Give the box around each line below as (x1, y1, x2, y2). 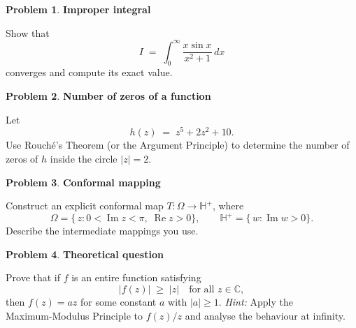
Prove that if (6, 270, 61, 285)
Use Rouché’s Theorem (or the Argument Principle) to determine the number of (6, 137, 350, 152)
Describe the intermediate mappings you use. (6, 223, 199, 238)
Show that (6, 25, 50, 40)
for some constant (80, 295, 157, 308)
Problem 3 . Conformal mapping (6, 174, 161, 189)
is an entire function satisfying (71, 270, 201, 285)
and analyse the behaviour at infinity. (185, 308, 346, 322)
